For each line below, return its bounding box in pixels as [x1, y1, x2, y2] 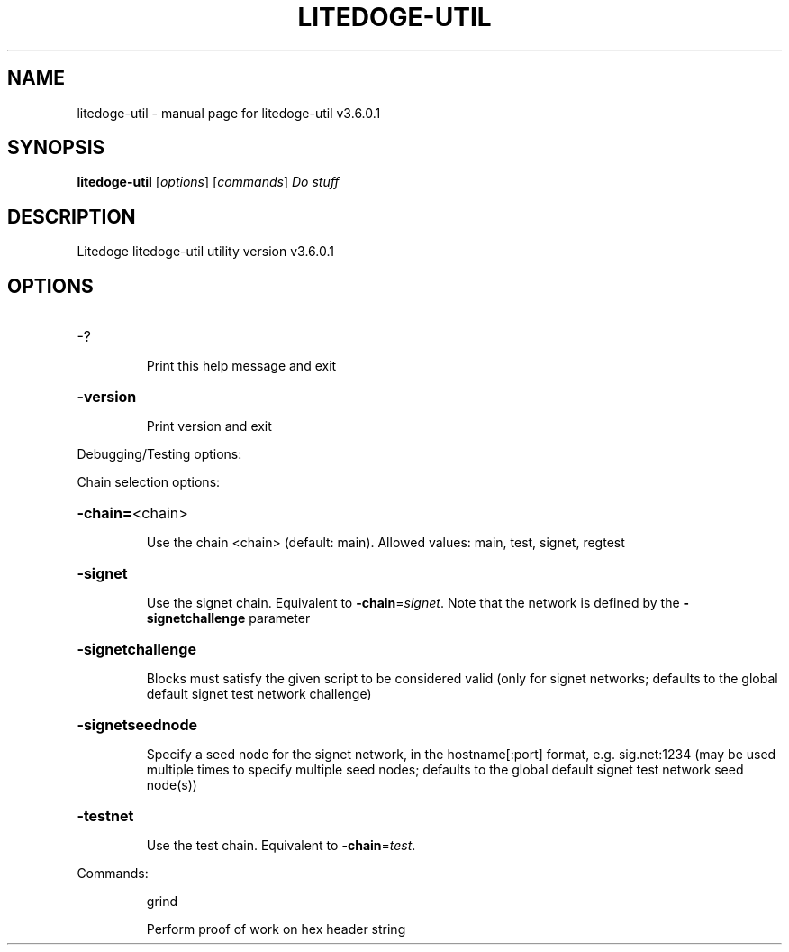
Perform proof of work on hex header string [146, 921, 406, 938]
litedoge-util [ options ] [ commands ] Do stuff [77, 174, 340, 190]
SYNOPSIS [7, 136, 105, 160]
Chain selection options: [77, 474, 221, 490]
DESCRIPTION [7, 205, 136, 228]
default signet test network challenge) [146, 686, 372, 702]
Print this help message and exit [146, 358, 337, 374]
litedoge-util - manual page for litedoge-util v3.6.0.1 [77, 105, 381, 121]
